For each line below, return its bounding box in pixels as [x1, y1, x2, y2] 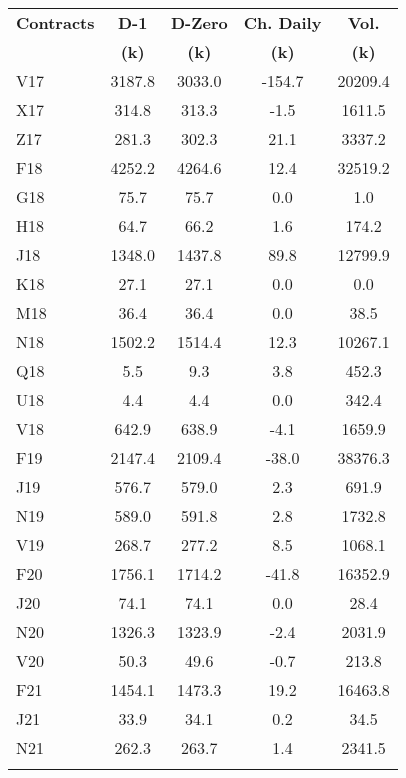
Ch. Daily [243, 11, 322, 34]
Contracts [16, 11, 95, 34]
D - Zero [170, 11, 228, 34]
